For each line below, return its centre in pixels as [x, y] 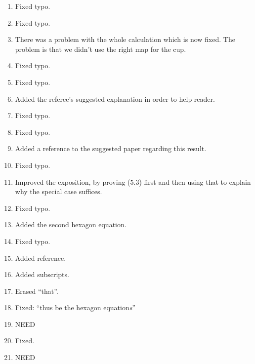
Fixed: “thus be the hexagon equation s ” [75, 307]
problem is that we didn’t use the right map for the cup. [101, 49]
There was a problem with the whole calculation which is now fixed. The [125, 39]
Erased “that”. [37, 291]
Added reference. [41, 258]
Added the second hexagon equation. [71, 224]
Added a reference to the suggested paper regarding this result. [111, 148]
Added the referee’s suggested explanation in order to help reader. [115, 99]
